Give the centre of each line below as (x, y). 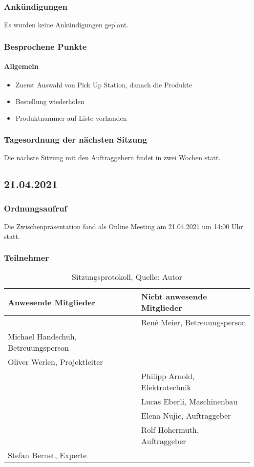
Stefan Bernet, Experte (47, 455)
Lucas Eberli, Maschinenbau (190, 402)
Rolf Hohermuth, (170, 430)
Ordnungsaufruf (36, 208)
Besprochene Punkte (45, 46)
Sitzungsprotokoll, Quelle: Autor (127, 277)
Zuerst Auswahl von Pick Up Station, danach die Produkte (104, 85)
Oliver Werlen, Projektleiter (55, 362)
